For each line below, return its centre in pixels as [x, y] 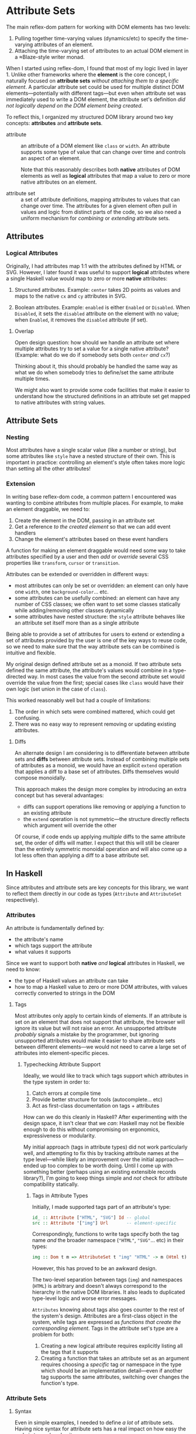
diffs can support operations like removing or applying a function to [104, 806]
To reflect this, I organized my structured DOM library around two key [90, 117]
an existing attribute [47, 813]
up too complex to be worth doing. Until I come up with [106, 1166]
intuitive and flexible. [31, 653]
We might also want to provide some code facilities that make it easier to [102, 389]
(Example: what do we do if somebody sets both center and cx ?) [92, 354]
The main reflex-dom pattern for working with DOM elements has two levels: [98, 27]
